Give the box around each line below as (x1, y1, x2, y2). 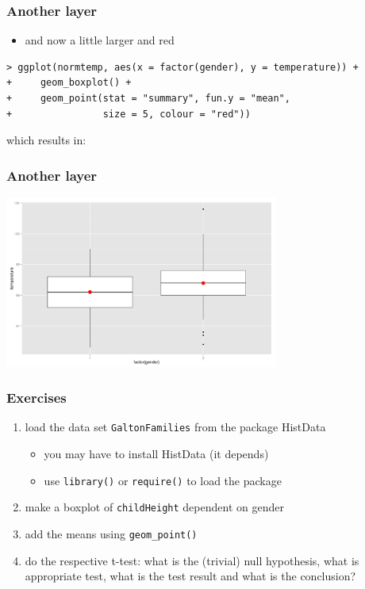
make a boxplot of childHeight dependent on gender (25, 499, 284, 515)
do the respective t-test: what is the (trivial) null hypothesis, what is (25, 552, 359, 568)
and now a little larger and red (25, 32, 175, 48)
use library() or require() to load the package (44, 472, 282, 488)
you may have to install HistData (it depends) (44, 446, 269, 462)
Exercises (6, 388, 67, 407)
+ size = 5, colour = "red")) (6, 108, 251, 120)
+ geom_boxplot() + (6, 77, 132, 89)
